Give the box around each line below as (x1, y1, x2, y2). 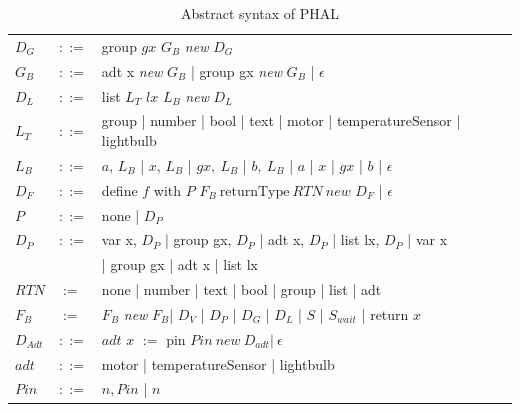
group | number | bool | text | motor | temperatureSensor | (101, 110, 461, 131)
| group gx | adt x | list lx (101, 254, 258, 275)
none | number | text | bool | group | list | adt (101, 279, 382, 300)
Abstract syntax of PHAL (180, 3, 340, 23)
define (101, 179, 138, 200)
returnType (219, 184, 290, 199)
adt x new (101, 60, 163, 81)
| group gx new (190, 60, 282, 81)
